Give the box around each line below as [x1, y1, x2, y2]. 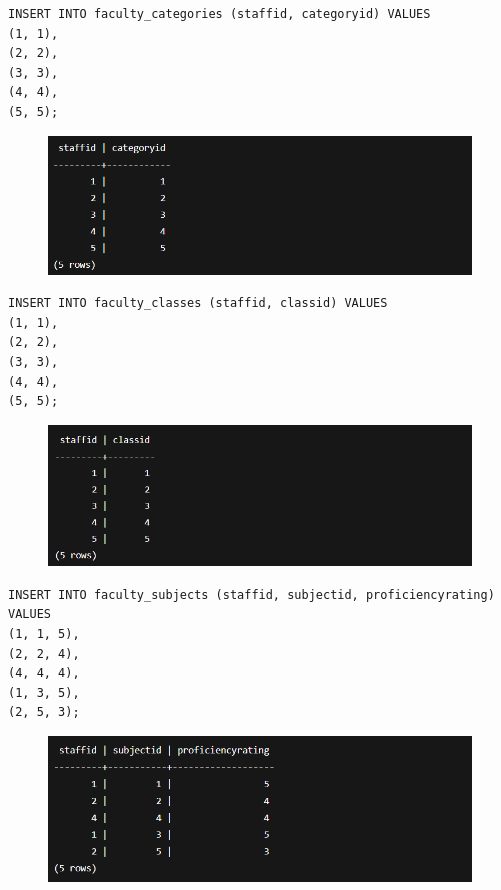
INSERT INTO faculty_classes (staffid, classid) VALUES [8, 296, 388, 311]
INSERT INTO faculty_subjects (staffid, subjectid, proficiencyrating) [8, 587, 495, 602]
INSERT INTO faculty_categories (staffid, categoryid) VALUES [8, 7, 431, 21]
